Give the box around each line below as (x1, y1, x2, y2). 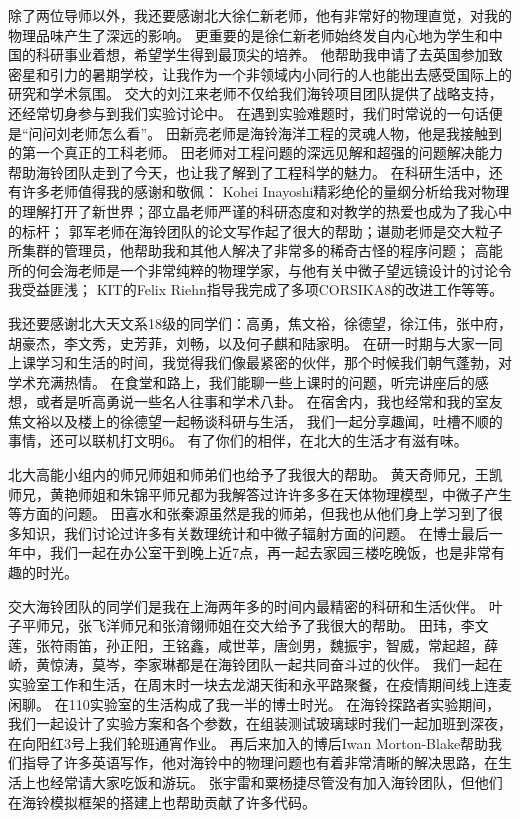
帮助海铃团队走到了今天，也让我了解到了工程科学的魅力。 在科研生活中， (8, 161, 489, 182)
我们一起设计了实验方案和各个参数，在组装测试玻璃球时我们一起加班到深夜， (8, 713, 512, 734)
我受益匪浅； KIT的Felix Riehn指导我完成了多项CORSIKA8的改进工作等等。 (8, 279, 504, 300)
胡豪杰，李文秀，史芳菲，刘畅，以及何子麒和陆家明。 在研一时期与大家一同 (8, 332, 503, 353)
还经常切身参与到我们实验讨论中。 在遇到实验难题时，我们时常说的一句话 (8, 102, 489, 123)
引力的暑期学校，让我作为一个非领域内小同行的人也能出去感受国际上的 (49, 63, 512, 84)
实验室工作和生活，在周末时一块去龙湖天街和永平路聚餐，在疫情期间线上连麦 (8, 674, 512, 694)
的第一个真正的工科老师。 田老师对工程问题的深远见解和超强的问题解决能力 (8, 142, 503, 163)
